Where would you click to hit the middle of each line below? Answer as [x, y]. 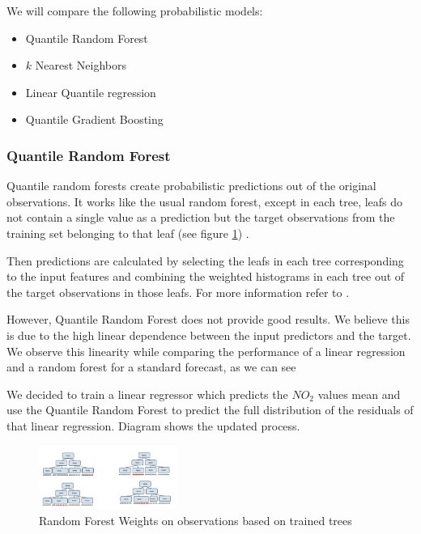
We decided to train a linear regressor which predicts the [147, 394]
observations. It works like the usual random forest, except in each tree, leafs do [205, 201]
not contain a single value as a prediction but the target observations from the [201, 217]
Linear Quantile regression [91, 92]
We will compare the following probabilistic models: [135, 11]
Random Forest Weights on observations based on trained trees [196, 520]
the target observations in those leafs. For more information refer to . [178, 292]
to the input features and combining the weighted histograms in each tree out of [206, 276]
